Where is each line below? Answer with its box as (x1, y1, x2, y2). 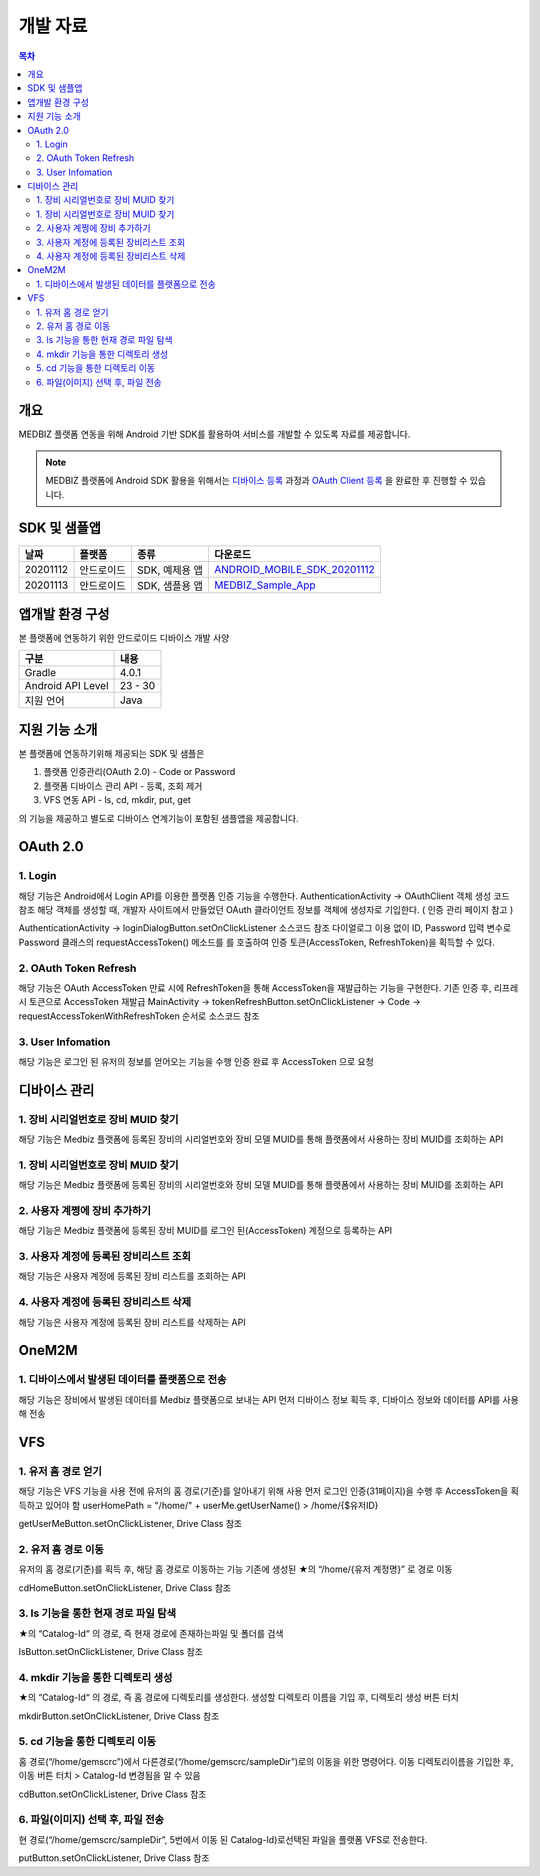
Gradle (24, 666, 57, 680)
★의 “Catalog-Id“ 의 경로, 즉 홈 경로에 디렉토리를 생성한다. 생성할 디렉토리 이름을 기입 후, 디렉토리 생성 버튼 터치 (18, 1691, 459, 1704)
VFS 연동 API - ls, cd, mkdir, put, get (43, 794, 192, 806)
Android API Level (24, 679, 109, 693)
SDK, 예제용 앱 (136, 563, 204, 577)
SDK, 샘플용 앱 (136, 578, 204, 592)
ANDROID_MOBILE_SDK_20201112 (213, 562, 375, 576)
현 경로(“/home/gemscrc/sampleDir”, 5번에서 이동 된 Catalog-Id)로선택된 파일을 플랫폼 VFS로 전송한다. (18, 1833, 428, 1845)
